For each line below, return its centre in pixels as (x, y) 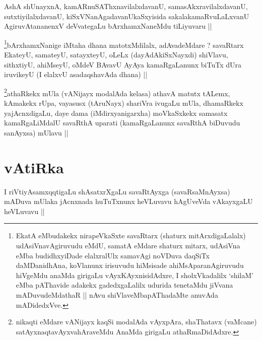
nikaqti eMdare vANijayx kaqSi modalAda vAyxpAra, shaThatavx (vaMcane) (136, 322)
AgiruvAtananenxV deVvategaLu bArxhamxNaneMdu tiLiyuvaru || (108, 26)
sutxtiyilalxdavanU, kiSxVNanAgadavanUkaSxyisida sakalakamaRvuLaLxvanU (127, 16)
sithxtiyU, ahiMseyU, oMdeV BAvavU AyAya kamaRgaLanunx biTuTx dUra (123, 64)
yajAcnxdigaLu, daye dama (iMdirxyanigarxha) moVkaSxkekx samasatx (116, 113)
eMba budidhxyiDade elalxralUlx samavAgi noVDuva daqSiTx (113, 255)
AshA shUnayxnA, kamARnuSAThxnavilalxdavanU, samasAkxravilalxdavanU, (126, 6)
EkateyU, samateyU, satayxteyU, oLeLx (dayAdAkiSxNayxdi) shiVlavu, (116, 55)
